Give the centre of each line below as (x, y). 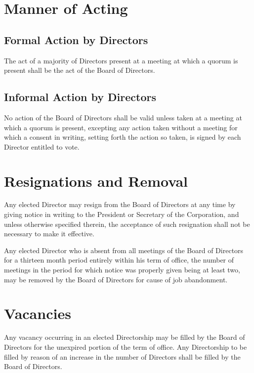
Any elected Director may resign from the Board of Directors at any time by (120, 204)
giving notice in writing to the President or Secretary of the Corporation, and (122, 214)
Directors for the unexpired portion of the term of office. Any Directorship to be (126, 346)
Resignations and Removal (96, 181)
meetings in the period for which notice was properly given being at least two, (122, 270)
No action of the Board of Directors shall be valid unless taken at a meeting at (123, 117)
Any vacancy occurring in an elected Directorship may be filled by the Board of (125, 337)
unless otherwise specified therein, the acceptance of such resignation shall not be (127, 224)
